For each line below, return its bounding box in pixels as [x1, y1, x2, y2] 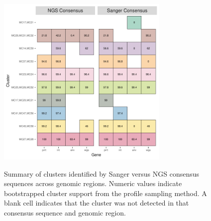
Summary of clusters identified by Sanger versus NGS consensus [4, 168, 200, 179]
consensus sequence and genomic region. [4, 207, 126, 218]
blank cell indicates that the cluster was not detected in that [4, 198, 189, 208]
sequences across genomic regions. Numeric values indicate [4, 178, 182, 189]
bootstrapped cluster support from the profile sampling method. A [4, 188, 207, 198]
